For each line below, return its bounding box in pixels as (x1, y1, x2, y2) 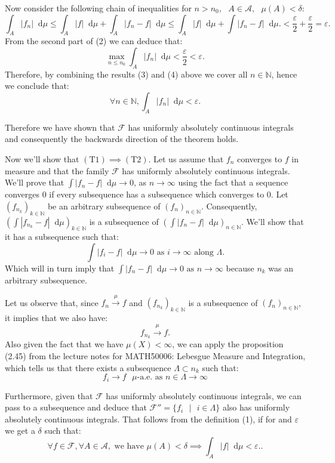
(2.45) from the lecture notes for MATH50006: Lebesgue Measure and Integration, (5, 349, 306, 362)
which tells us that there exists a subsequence (5, 361, 171, 374)
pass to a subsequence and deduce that (5, 401, 147, 413)
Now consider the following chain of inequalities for (5, 2, 192, 14)
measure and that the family (5, 164, 109, 177)
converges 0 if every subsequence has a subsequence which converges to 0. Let (5, 188, 288, 200)
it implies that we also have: (5, 311, 108, 324)
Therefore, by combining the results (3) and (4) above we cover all (5, 67, 248, 80)
